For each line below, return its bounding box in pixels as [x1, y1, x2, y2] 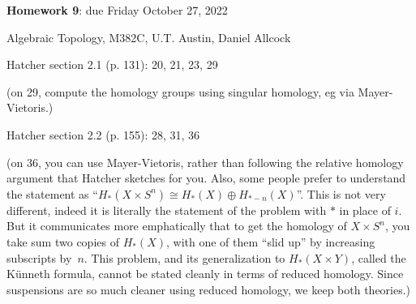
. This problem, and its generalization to [84, 249, 285, 266]
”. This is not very [296, 185, 386, 202]
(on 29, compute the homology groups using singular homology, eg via [6, 83, 354, 100]
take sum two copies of [6, 233, 119, 250]
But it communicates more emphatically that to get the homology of [6, 217, 347, 234]
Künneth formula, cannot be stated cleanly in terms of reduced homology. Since [6, 265, 404, 282]
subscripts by [6, 249, 72, 266]
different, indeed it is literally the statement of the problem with [6, 201, 327, 218]
